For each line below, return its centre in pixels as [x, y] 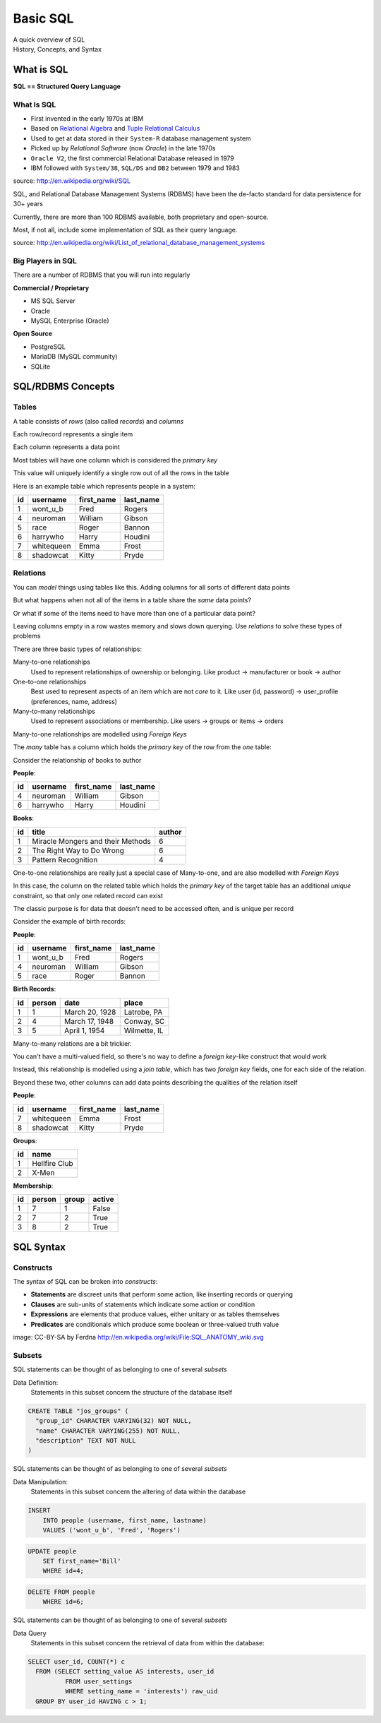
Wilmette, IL [144, 1030]
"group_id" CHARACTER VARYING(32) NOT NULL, [114, 1421]
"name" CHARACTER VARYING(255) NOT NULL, [108, 1431]
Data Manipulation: [41, 1481]
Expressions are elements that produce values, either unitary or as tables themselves [155, 1314]
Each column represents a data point [66, 447]
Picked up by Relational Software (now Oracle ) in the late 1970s [123, 148]
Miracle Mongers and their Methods [91, 841]
